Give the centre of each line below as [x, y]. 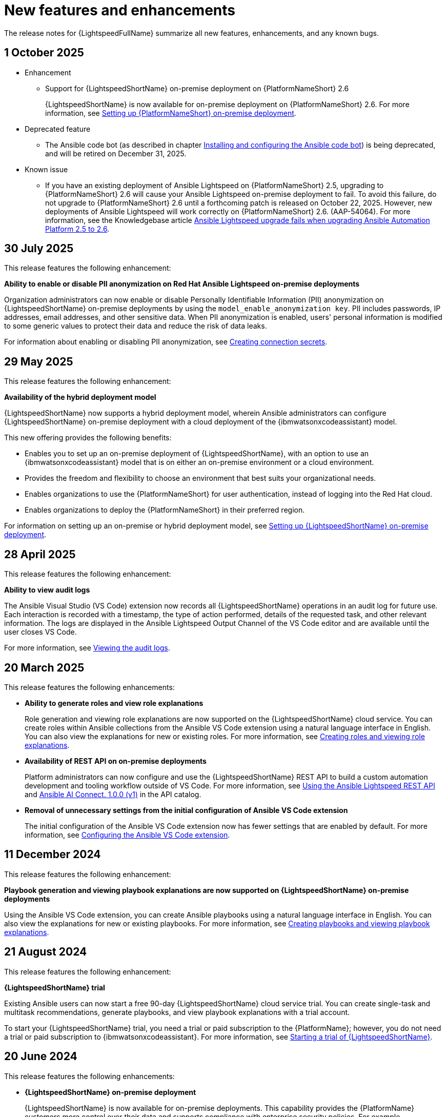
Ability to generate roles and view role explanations [114, 703]
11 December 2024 [53, 855]
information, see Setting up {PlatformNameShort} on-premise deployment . [171, 113]
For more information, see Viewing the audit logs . [87, 648]
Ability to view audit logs [47, 590]
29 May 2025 [39, 361]
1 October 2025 [44, 53]
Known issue [46, 169]
